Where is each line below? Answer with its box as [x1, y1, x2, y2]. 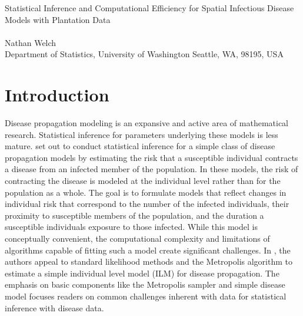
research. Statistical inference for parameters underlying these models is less [5, 128, 278, 140]
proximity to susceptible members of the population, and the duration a [5, 209, 264, 221]
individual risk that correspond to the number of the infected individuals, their [5, 197, 289, 210]
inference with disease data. [5, 301, 104, 314]
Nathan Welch [5, 36, 56, 48]
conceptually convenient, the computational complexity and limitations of [5, 232, 270, 245]
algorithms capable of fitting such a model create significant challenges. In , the [5, 243, 291, 256]
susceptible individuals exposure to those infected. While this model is [5, 220, 258, 233]
